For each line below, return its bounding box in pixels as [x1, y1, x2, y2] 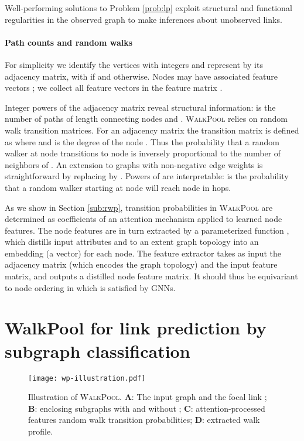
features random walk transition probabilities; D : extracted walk [28, 413, 260, 426]
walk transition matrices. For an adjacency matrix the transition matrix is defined [5, 124, 299, 136]
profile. [28, 425, 53, 437]
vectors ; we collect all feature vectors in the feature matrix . [5, 81, 223, 94]
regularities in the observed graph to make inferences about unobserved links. [5, 13, 282, 25]
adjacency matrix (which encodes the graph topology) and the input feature [5, 258, 278, 271]
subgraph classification [5, 339, 190, 363]
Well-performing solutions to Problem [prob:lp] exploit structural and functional [5, 2, 292, 13]
